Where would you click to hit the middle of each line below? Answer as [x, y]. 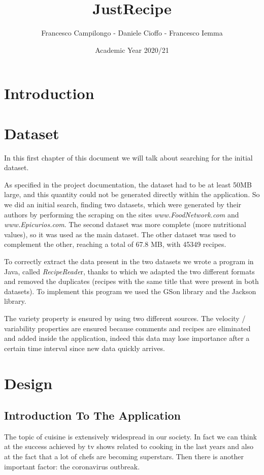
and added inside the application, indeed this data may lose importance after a [127, 338]
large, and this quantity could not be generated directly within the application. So [132, 194]
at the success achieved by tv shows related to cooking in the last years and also [129, 446]
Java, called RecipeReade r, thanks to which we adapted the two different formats [129, 271]
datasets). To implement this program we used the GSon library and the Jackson [130, 291]
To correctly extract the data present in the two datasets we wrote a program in [129, 261]
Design [28, 383]
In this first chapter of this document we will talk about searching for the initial [128, 157]
